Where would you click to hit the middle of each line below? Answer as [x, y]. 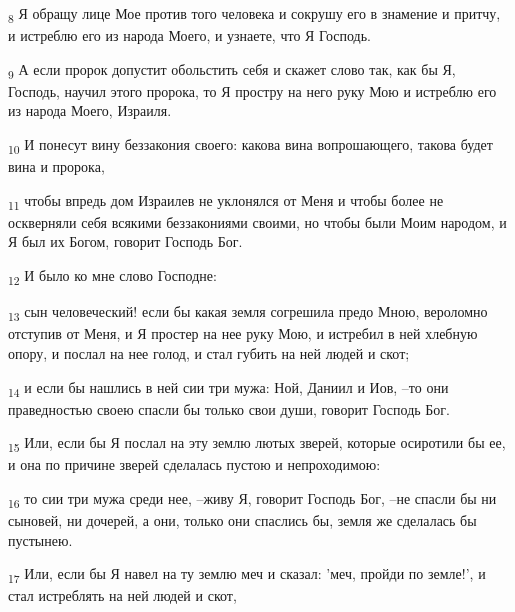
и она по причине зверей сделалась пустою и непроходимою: [194, 464]
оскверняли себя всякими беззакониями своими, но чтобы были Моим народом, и [257, 221]
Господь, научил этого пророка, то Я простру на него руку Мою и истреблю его [252, 90]
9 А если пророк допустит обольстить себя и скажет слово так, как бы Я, [232, 70]
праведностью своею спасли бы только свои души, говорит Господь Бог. [229, 408]
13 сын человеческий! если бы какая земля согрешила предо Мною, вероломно [248, 312]
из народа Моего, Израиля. [90, 110]
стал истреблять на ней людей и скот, [122, 595]
